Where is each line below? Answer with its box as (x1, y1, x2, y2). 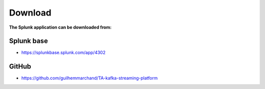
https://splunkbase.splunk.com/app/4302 (21, 50, 106, 55)
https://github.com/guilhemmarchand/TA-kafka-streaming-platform (21, 75, 158, 81)
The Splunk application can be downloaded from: (9, 24, 112, 30)
